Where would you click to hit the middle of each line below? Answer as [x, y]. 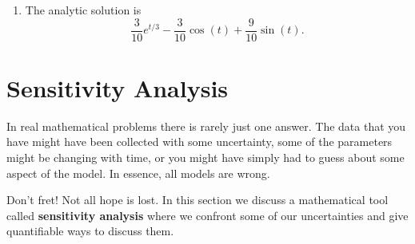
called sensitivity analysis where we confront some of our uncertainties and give [207, 215]
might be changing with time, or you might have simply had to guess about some [206, 157]
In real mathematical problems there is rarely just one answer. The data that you [206, 126]
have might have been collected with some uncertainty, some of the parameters [200, 142]
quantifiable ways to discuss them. [90, 231]
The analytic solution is [83, 10]
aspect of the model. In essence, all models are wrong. [138, 173]
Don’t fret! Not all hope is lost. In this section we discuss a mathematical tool [198, 200]
